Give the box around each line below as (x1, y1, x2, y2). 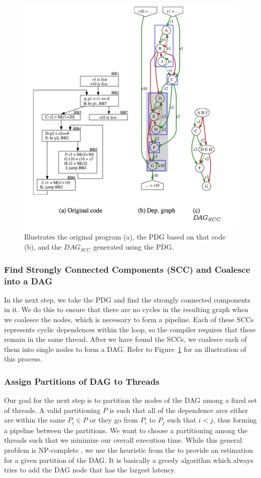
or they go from (90, 414, 138, 425)
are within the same (4, 414, 66, 425)
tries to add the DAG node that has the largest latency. (4, 464, 176, 475)
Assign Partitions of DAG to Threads (4, 375, 160, 387)
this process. (4, 353, 42, 364)
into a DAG (4, 274, 52, 287)
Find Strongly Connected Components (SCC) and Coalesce (4, 263, 250, 275)
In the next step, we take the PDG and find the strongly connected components (4, 294, 250, 305)
